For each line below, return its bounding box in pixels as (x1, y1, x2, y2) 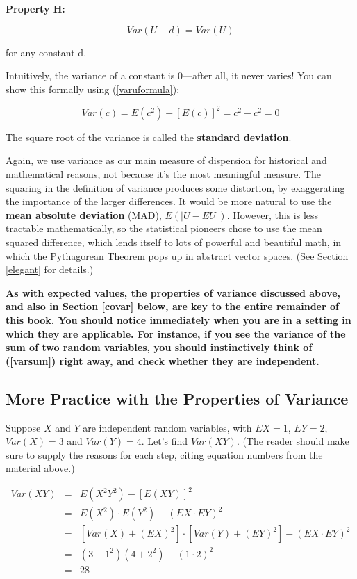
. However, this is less (226, 207, 319, 222)
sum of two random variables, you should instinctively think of (6, 340, 313, 354)
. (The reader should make (236, 434, 349, 448)
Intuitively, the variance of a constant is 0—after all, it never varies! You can (6, 68, 332, 83)
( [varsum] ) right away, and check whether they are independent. (6, 353, 319, 368)
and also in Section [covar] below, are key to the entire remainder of (6, 299, 339, 313)
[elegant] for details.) (6, 262, 94, 277)
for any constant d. (6, 44, 87, 59)
